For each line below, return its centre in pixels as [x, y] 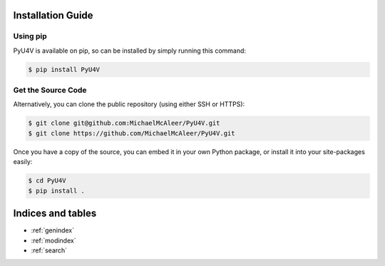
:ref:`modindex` [53, 240]
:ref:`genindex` [53, 230]
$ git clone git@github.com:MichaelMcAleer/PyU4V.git [124, 123]
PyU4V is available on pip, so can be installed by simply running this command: [129, 51]
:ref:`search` [49, 250]
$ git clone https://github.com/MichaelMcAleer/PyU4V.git [132, 133]
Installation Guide [53, 15]
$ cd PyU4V [47, 181]
